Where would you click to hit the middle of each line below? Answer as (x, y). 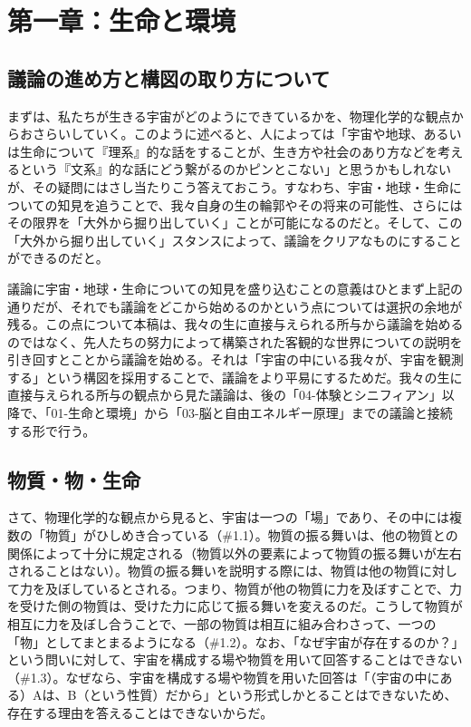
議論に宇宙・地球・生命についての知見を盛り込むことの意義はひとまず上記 (229, 288)
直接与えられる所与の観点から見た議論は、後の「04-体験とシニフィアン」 (225, 395)
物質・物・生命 (74, 479)
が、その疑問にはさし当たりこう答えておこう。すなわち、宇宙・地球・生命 (228, 186)
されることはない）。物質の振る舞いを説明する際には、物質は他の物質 (213, 571)
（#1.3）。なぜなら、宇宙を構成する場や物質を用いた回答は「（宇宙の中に (224, 677)
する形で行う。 (52, 430)
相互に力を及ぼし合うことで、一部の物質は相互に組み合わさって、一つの (222, 624)
